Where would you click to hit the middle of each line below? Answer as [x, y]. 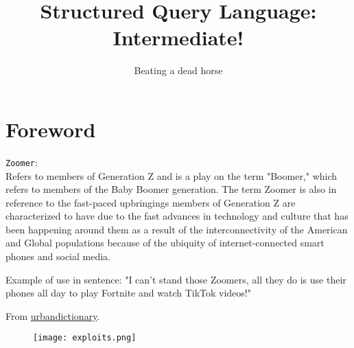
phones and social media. [58, 256]
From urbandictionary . [53, 315]
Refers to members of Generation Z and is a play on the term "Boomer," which [172, 175]
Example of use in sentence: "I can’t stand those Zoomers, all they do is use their [176, 279]
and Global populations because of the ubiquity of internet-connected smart [165, 243]
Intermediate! [178, 37]
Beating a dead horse [178, 70]
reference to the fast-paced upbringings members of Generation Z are [151, 202]
